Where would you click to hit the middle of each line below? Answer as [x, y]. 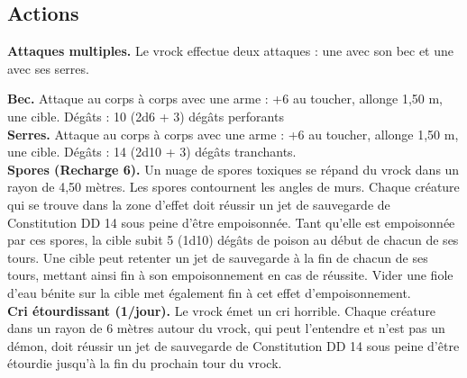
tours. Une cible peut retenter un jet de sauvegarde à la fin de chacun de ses [218, 257]
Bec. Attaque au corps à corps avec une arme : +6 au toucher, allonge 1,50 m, [225, 99]
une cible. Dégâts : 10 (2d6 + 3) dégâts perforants [146, 116]
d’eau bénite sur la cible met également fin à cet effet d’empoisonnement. [209, 292]
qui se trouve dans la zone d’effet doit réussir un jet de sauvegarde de [199, 204]
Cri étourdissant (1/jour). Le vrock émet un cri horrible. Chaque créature [222, 310]
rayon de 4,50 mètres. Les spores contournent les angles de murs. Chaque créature [233, 187]
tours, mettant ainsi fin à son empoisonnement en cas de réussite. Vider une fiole [230, 275]
